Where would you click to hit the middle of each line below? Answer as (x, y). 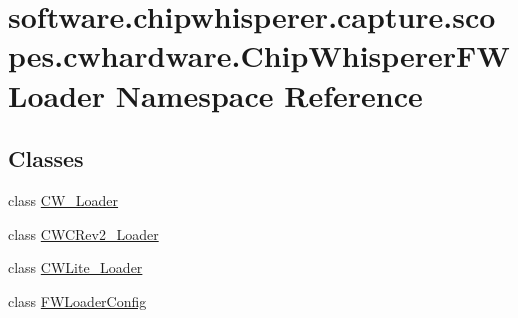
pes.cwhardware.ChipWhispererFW (259, 55)
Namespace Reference (269, 94)
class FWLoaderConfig (77, 300)
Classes (46, 158)
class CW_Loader (63, 199)
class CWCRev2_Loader (83, 233)
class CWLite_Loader (75, 267)
